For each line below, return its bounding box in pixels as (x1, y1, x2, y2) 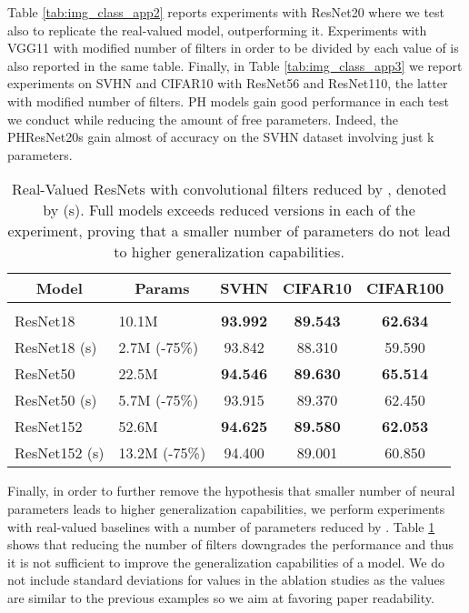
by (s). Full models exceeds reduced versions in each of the (43, 199, 415, 221)
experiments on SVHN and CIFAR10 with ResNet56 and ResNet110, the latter (7, 74, 448, 93)
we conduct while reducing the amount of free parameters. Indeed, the (7, 109, 398, 128)
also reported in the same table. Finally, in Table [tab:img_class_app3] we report (7, 55, 463, 75)
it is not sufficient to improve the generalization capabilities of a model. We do (7, 552, 444, 571)
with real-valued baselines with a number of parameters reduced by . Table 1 (7, 517, 435, 536)
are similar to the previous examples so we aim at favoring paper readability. (7, 588, 434, 607)
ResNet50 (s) (15, 389, 97, 411)
